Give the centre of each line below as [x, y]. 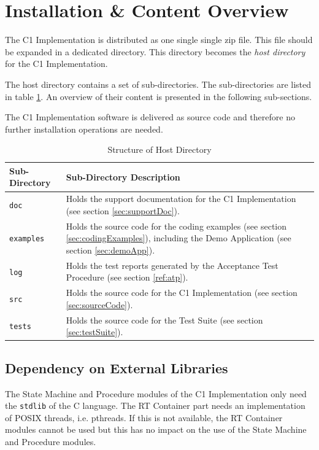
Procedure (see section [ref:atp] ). [127, 277]
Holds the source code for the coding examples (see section [176, 226]
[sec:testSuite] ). [94, 332]
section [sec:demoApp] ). [110, 250]
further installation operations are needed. [84, 129]
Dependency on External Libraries [117, 367]
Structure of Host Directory [159, 149]
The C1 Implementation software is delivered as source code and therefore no [150, 117]
